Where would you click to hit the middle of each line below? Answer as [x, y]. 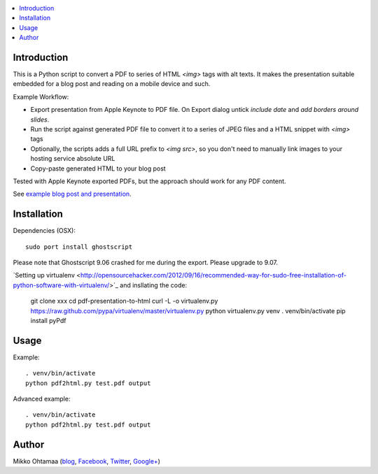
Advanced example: [42, 399]
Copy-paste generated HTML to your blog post [98, 168]
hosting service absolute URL [73, 159]
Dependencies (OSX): [44, 231]
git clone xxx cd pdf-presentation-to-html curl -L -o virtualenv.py [124, 301]
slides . [40, 120]
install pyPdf [48, 321]
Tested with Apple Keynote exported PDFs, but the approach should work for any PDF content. [149, 181]
